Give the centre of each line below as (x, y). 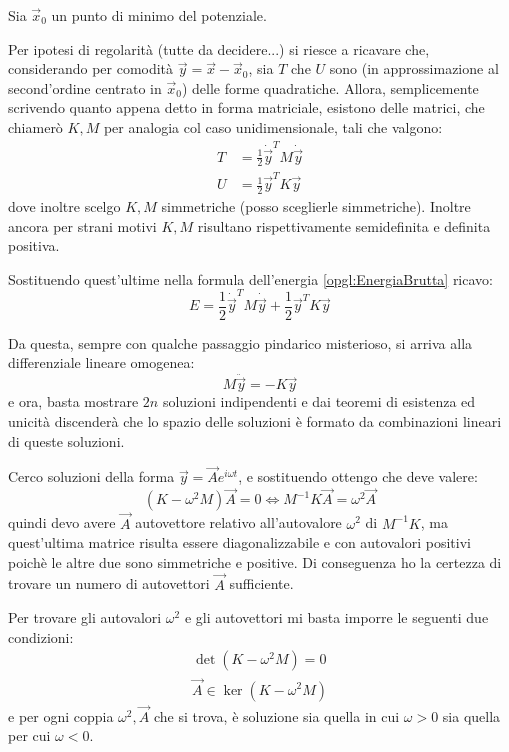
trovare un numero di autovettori (109, 583)
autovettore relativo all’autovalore (238, 522)
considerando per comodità (91, 68)
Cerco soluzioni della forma (91, 476)
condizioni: (41, 636)
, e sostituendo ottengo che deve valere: (358, 476)
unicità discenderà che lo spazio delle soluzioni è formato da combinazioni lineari (255, 421)
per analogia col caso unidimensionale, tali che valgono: (273, 126)
